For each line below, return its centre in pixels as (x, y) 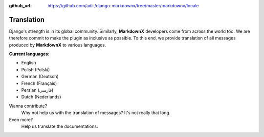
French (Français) (39, 83)
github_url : (20, 6)
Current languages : (29, 54)
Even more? (21, 119)
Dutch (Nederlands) (41, 97)
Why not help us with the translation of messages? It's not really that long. (96, 113)
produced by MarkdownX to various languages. (57, 45)
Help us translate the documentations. (60, 126)
